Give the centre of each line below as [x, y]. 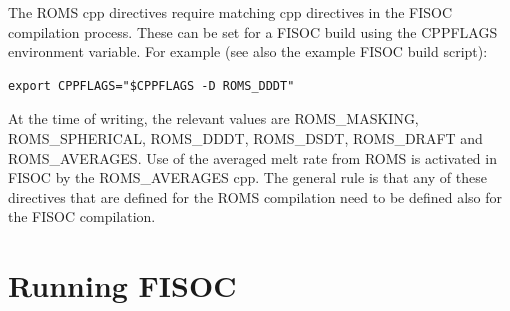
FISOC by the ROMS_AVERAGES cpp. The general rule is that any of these [247, 177]
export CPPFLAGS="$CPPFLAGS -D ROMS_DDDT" [151, 85]
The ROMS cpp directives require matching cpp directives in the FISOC [230, 12]
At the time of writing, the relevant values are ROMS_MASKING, [213, 118]
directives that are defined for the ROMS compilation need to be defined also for [255, 196]
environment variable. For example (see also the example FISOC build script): [248, 51]
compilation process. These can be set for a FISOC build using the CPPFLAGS [253, 31]
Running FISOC [122, 285]
